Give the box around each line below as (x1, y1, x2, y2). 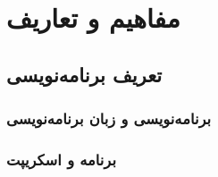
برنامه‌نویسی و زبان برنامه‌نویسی (6, 107, 212, 130)
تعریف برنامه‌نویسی (6, 60, 163, 88)
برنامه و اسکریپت (6, 147, 116, 170)
